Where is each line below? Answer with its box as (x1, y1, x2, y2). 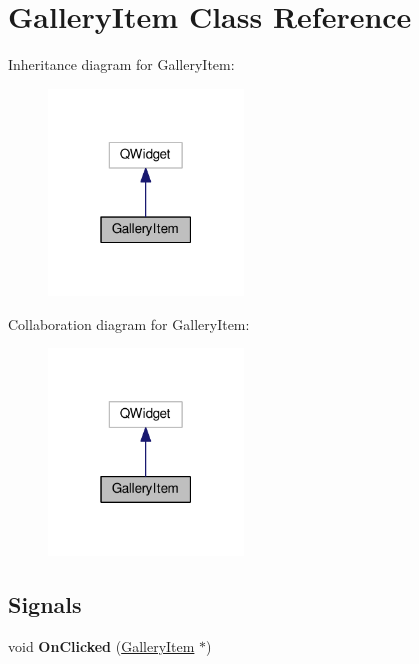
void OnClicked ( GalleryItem (8, 635, 195, 656)
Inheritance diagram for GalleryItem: (8, 54, 235, 75)
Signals (8, 588, 82, 619)
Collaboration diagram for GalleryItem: (8, 313, 250, 334)
